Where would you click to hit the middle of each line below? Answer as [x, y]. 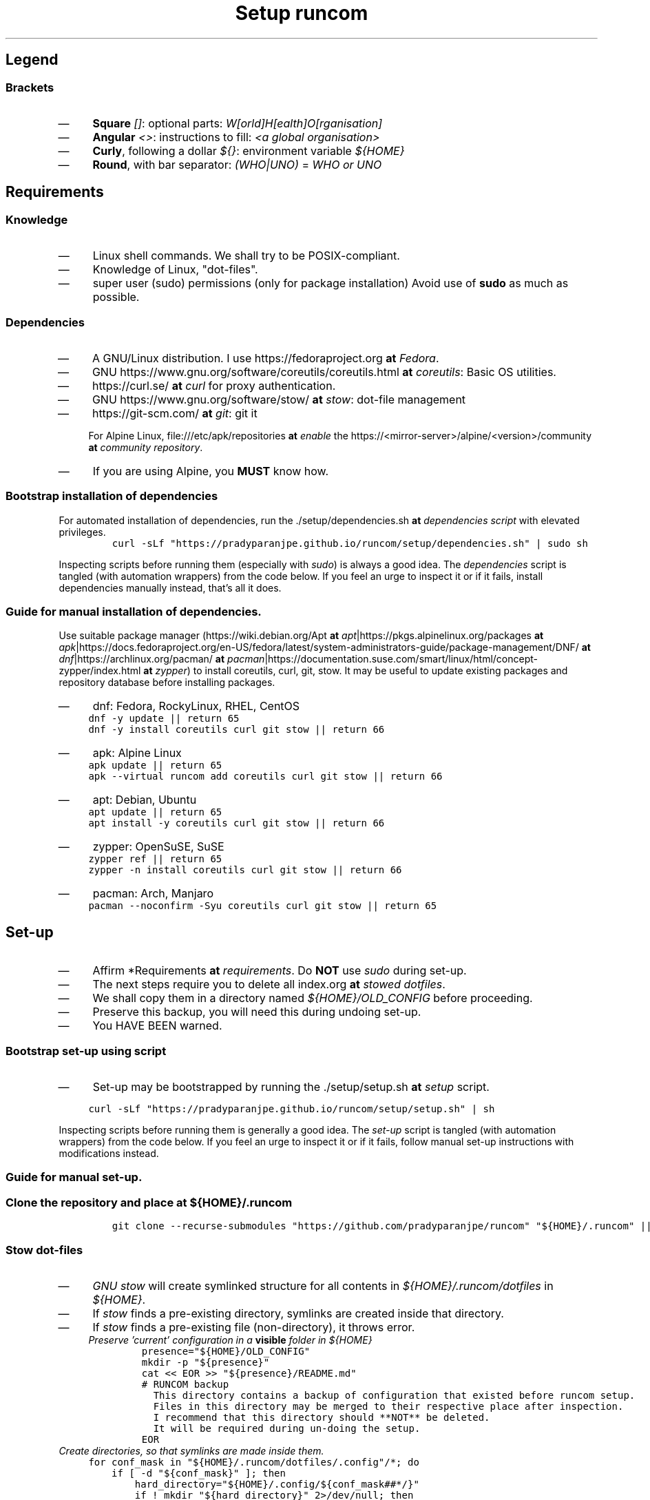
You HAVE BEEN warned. [157, 1026]
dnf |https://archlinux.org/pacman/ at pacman [162, 659]
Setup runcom [302, 13]
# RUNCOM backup [185, 1384]
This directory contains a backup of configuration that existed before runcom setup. [394, 1395]
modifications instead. [109, 1154]
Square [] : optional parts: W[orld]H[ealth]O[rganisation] [238, 123]
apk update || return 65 [155, 765]
